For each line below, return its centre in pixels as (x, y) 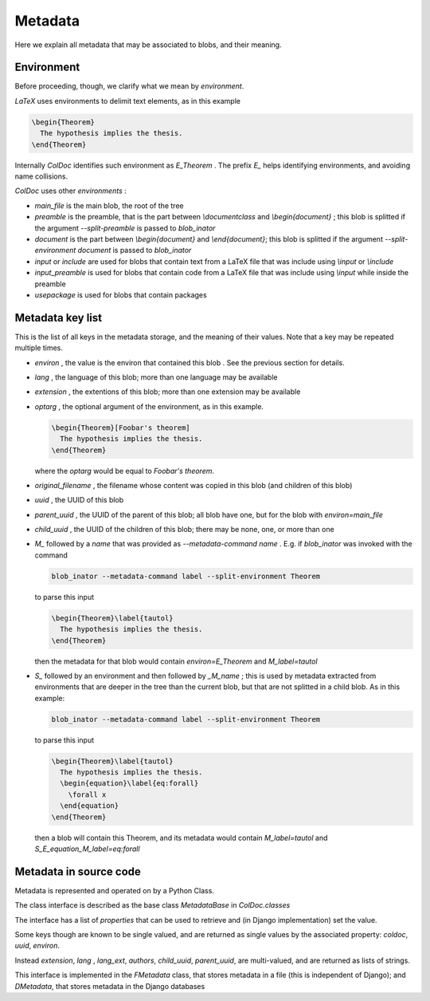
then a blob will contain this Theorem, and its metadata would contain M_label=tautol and (181, 837)
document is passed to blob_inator (135, 250)
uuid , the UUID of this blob (79, 500)
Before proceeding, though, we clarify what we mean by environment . (129, 86)
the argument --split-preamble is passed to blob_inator (125, 228)
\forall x (87, 794)
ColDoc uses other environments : (70, 191)
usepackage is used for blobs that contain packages (121, 294)
